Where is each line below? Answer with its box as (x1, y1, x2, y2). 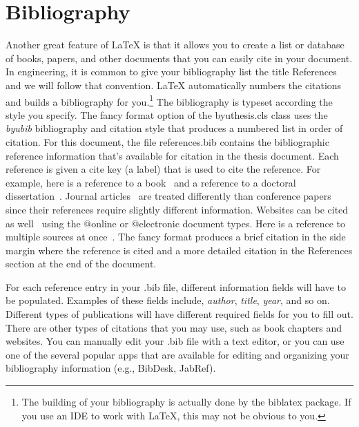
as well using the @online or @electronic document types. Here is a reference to (6, 216, 346, 230)
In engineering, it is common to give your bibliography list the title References (6, 64, 337, 79)
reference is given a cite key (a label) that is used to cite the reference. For (6, 162, 321, 176)
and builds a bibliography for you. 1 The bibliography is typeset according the (6, 92, 333, 108)
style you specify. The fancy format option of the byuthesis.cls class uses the (6, 107, 328, 122)
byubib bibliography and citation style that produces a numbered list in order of (6, 121, 343, 135)
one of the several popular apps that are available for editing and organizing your (6, 347, 349, 361)
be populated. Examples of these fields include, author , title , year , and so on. (6, 293, 330, 307)
